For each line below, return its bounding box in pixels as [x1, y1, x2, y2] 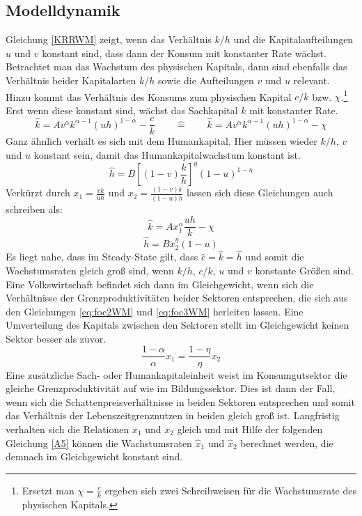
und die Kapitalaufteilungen [233, 32, 354, 47]
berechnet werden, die [240, 435, 333, 450]
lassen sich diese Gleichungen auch [187, 185, 333, 200]
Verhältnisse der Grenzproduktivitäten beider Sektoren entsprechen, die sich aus [6, 290, 348, 305]
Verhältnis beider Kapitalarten [6, 72, 136, 87]
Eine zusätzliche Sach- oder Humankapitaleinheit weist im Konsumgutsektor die [6, 367, 347, 382]
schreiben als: [6, 201, 63, 216]
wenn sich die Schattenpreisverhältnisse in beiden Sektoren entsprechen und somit [6, 394, 355, 409]
